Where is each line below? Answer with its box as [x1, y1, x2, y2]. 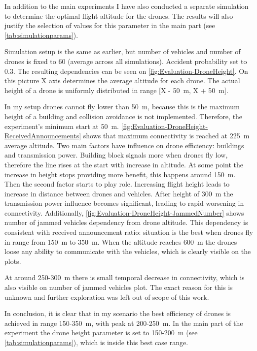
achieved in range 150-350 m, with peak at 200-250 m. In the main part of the [4, 318, 243, 328]
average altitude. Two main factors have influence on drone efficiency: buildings [4, 140, 244, 150]
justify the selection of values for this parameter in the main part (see [4, 20, 215, 31]
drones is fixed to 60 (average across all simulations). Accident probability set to [4, 56, 247, 66]
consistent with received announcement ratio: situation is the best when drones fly [4, 227, 253, 237]
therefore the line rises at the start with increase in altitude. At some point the [4, 159, 243, 169]
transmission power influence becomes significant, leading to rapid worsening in [4, 198, 244, 208]
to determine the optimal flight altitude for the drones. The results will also [4, 10, 233, 21]
